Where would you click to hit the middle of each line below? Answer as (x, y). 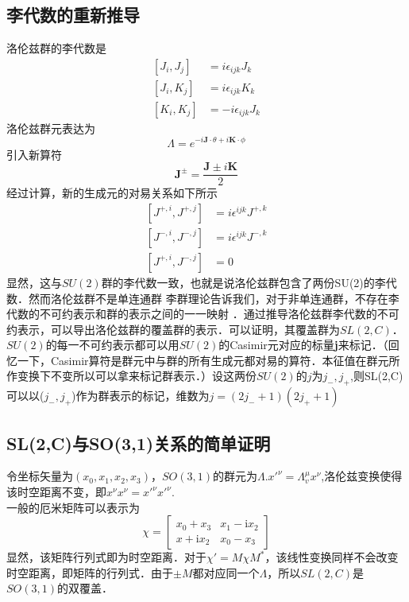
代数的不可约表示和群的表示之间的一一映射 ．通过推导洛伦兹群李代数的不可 (203, 314)
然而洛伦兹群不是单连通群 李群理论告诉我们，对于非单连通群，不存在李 (214, 298)
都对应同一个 (226, 572)
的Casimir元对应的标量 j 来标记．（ (303, 345)
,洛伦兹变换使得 (362, 476)
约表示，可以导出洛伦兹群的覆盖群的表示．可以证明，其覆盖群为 (173, 329)
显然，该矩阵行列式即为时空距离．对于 (106, 557)
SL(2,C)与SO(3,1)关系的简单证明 (139, 443)
